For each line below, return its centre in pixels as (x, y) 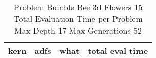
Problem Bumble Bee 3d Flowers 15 (78, 7)
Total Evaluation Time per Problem (78, 19)
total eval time (118, 51)
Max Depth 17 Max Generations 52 (78, 30)
